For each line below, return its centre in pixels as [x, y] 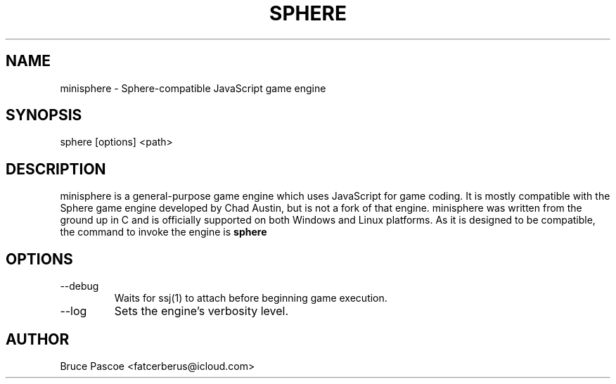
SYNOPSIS [44, 115]
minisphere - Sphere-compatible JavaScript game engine [193, 88]
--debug [79, 286]
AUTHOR [38, 339]
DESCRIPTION [56, 169]
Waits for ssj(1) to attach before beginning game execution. [251, 298]
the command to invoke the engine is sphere [163, 232]
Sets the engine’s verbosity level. [201, 311]
